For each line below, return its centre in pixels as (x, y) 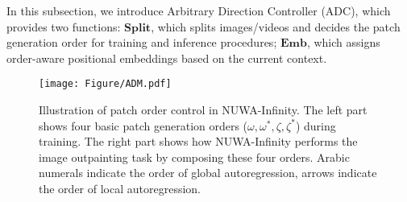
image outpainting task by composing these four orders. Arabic (194, 157)
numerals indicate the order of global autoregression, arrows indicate (208, 173)
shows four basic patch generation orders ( (143, 125)
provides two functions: (64, 26)
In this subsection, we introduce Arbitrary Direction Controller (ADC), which (199, 10)
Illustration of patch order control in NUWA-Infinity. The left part (203, 110)
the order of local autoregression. (120, 188)
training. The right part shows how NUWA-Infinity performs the (198, 141)
